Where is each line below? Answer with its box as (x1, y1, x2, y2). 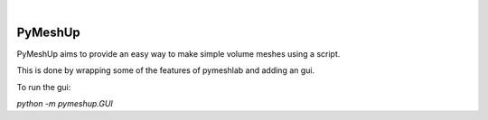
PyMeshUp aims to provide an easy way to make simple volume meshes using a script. (16, 48, 341, 59)
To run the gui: (16, 81, 71, 92)
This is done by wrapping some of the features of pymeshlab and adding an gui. (16, 65, 315, 76)
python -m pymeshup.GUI (16, 98, 113, 109)
